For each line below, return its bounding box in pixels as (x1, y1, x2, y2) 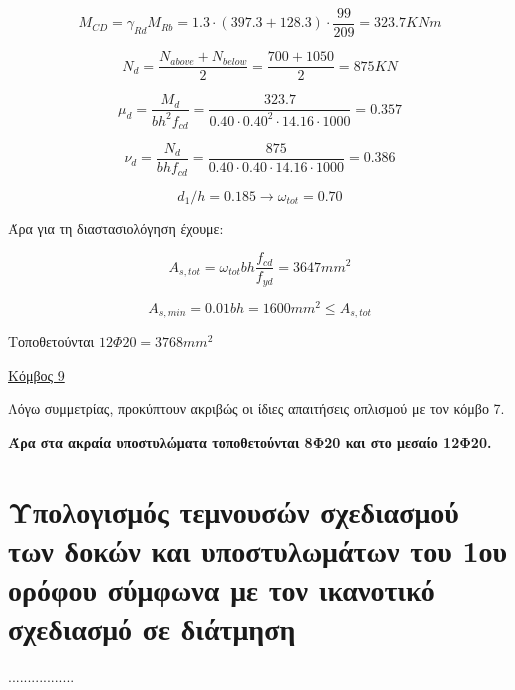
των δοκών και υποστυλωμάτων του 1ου (8, 529, 508, 570)
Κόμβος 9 (8, 364, 65, 385)
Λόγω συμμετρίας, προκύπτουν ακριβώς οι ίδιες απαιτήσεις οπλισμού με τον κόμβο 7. (8, 398, 505, 419)
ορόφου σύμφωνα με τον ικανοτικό (8, 569, 435, 610)
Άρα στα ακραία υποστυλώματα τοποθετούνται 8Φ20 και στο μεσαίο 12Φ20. (8, 431, 492, 452)
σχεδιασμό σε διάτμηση (8, 608, 296, 649)
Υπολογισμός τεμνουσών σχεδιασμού (8, 490, 459, 531)
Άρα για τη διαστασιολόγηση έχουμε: (8, 217, 224, 238)
